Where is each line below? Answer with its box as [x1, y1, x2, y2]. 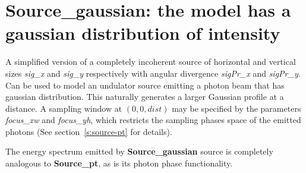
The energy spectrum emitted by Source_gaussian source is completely [5, 145, 273, 158]
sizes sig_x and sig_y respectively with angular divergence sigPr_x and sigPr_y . [5, 67, 301, 79]
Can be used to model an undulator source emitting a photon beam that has [5, 78, 285, 91]
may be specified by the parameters [172, 102, 301, 114]
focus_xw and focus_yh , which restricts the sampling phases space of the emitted [5, 114, 301, 126]
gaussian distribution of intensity [5, 21, 280, 45]
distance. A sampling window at [5, 102, 122, 114]
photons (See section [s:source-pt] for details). [5, 125, 172, 137]
